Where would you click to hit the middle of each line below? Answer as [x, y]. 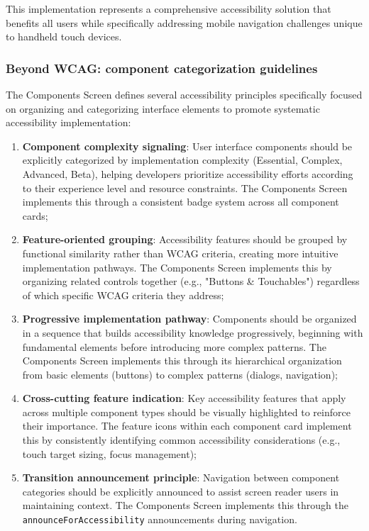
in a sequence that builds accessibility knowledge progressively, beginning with [193, 332]
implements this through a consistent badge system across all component [181, 202]
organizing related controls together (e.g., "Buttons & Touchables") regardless [191, 281]
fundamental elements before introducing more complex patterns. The [174, 346]
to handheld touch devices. [64, 37]
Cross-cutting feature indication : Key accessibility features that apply [184, 398]
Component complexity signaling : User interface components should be [187, 146]
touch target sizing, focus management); [109, 453]
